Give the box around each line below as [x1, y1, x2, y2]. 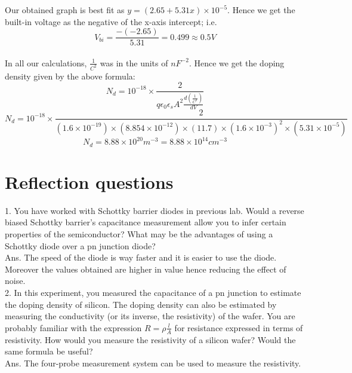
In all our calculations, [5, 56, 87, 69]
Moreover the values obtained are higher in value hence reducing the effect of [5, 262, 286, 275]
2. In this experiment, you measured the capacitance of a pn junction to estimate [5, 286, 301, 298]
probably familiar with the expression [5, 321, 142, 334]
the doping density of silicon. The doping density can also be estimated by [5, 298, 277, 310]
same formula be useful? [5, 345, 93, 357]
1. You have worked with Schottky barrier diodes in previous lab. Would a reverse [5, 204, 304, 216]
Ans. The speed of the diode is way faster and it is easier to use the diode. [5, 251, 277, 264]
